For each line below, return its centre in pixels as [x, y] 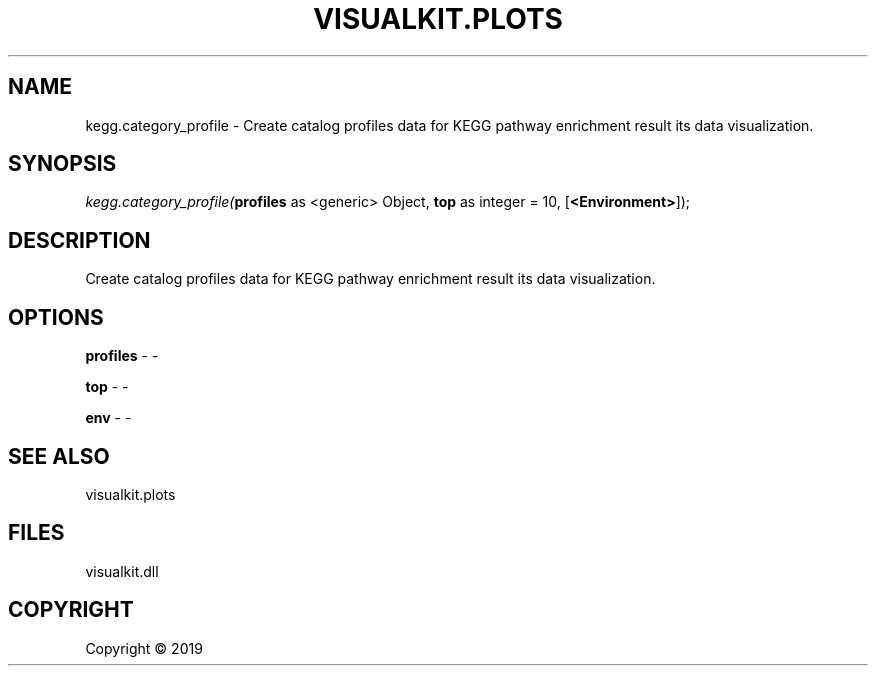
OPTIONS [56, 317]
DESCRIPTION [79, 240]
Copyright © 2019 [144, 648]
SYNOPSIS [62, 164]
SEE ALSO [59, 456]
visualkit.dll [122, 571]
